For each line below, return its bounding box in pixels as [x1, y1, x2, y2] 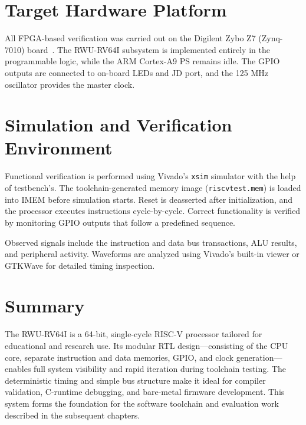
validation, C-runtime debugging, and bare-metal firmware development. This [5, 386, 285, 398]
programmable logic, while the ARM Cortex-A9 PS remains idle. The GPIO [5, 55, 280, 67]
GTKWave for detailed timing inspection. [5, 259, 155, 271]
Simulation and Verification [5, 113, 232, 137]
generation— [236, 351, 282, 363]
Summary [5, 294, 85, 318]
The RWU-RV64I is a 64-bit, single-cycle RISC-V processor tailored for [5, 328, 262, 340]
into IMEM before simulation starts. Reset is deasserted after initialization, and [5, 193, 292, 205]
